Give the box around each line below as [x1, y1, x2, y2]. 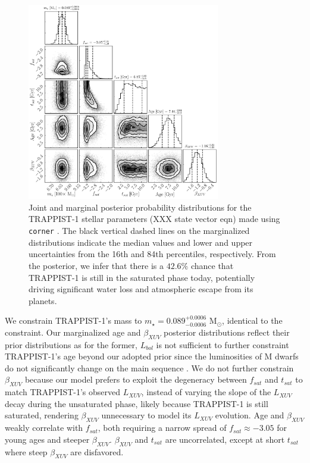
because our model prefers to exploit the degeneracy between [24, 373, 247, 386]
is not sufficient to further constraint [156, 338, 289, 351]
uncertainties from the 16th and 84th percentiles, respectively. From [29, 248, 276, 260]
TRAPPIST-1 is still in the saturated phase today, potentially [29, 271, 255, 283]
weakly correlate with [5, 421, 83, 434]
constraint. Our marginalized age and [5, 326, 141, 338]
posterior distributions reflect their [164, 326, 290, 338]
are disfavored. [70, 445, 124, 458]
